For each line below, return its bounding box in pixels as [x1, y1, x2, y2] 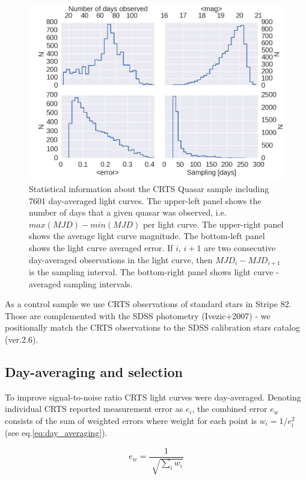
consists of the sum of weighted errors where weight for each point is [5, 414, 257, 426]
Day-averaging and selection [5, 362, 183, 381]
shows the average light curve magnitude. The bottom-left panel [29, 229, 265, 242]
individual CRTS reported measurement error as [5, 402, 183, 415]
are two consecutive [204, 241, 276, 254]
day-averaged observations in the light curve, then [29, 253, 213, 266]
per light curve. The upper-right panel [142, 217, 284, 230]
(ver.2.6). [5, 332, 38, 345]
